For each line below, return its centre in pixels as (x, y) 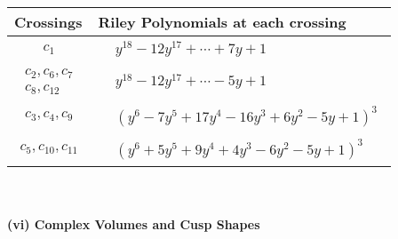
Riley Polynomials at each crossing (222, 22)
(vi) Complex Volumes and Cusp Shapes (134, 224)
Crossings (48, 22)
